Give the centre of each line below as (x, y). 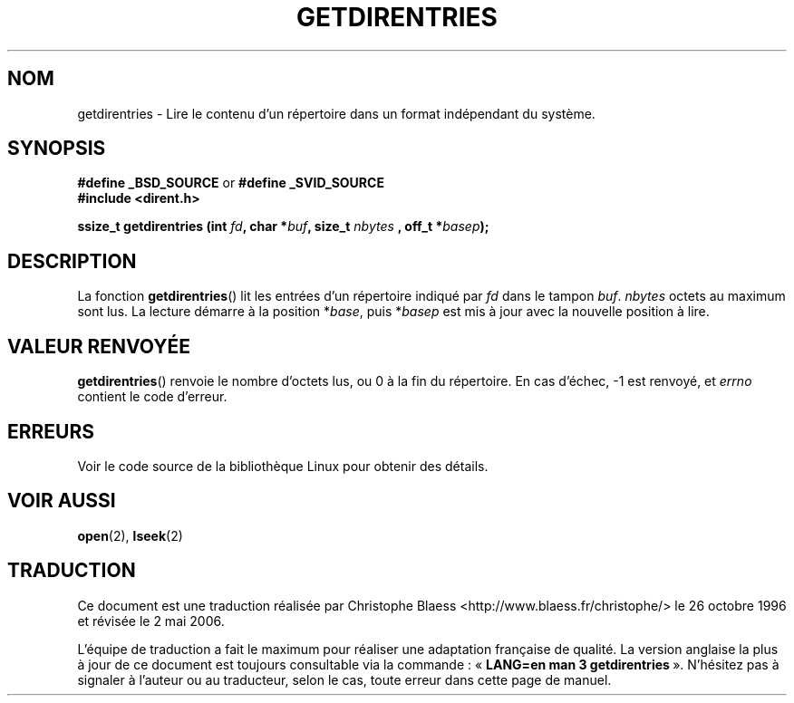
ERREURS (51, 431)
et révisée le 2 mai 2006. (151, 621)
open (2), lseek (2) (130, 535)
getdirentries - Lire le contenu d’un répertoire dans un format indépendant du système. (336, 113)
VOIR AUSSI (62, 501)
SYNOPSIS (57, 149)
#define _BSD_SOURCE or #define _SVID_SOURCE (231, 183)
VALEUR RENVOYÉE (99, 346)
